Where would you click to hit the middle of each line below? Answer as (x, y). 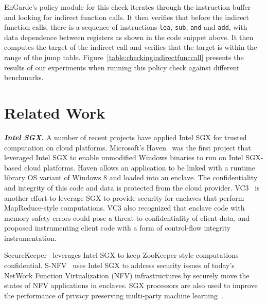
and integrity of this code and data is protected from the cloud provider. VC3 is (132, 187)
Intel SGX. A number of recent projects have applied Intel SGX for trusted (126, 137)
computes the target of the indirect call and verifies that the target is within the (131, 47)
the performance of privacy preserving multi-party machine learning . (114, 295)
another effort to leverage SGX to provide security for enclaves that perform (124, 197)
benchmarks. (24, 77)
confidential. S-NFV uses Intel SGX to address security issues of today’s (119, 265)
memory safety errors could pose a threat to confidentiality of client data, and (127, 217)
